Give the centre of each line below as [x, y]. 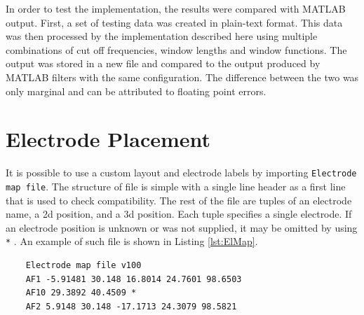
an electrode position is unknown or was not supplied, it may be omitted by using [182, 227]
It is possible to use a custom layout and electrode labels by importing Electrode [181, 173]
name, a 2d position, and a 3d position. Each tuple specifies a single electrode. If [179, 214]
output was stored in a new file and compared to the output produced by [163, 63]
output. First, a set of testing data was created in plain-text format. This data [174, 22]
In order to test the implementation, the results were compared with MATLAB [176, 8]
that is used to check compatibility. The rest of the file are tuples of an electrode [179, 200]
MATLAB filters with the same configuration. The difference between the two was [182, 77]
